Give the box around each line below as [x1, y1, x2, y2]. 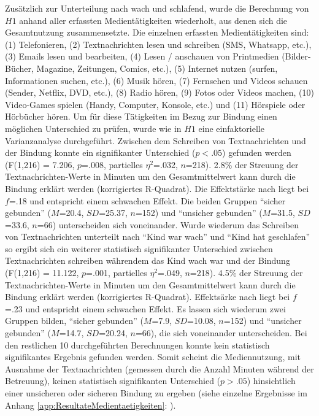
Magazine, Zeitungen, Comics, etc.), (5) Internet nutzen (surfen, [36, 61, 278, 74]
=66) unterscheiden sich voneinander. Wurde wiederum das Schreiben [37, 218, 299, 231]
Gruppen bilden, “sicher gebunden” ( [5, 314, 144, 327]
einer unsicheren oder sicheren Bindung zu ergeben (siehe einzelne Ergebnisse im [5, 387, 307, 399]
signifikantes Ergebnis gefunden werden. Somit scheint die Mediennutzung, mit [5, 350, 301, 363]
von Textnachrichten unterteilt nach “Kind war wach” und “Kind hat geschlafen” [5, 230, 310, 243]
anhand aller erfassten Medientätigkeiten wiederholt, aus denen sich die [19, 13, 288, 26]
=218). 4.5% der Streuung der [190, 266, 303, 279]
